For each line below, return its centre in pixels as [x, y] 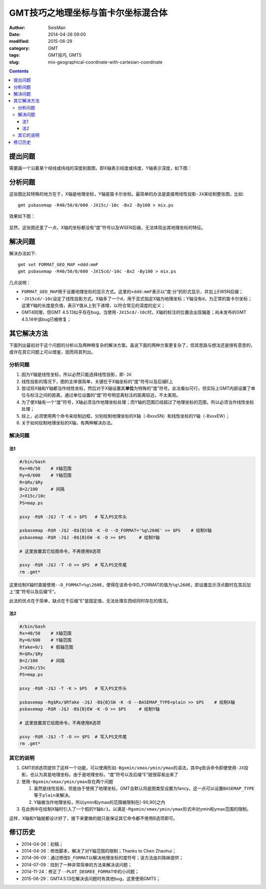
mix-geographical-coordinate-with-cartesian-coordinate [105, 62]
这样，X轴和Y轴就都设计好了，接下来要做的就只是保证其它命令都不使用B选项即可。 [93, 818]
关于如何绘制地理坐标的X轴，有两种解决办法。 [68, 423]
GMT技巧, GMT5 [65, 55]
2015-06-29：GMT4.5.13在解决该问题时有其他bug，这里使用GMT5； [91, 878]
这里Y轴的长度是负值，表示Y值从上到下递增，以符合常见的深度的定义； [94, 306]
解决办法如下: [23, 253]
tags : [15, 55]
